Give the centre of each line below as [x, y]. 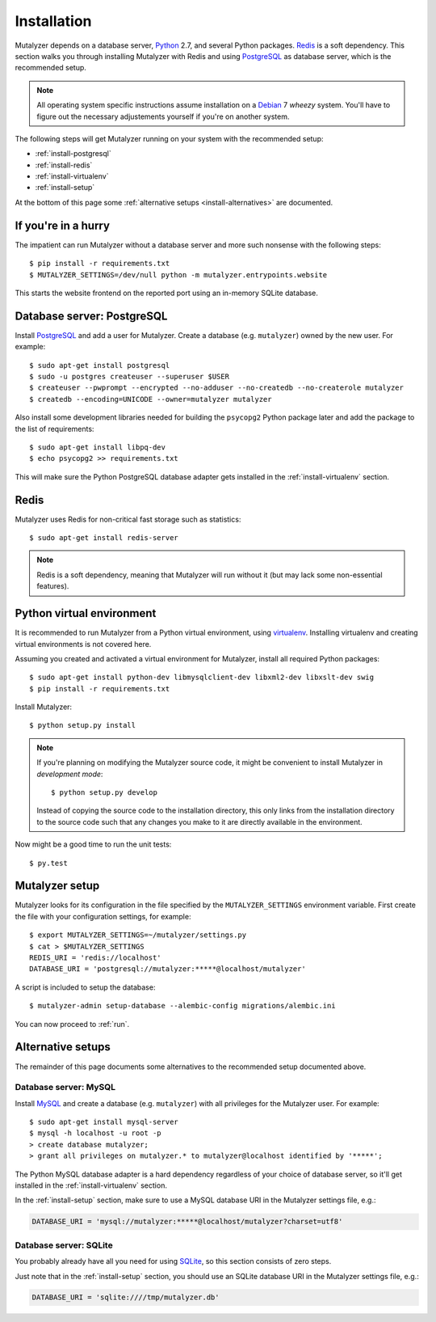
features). [53, 586]
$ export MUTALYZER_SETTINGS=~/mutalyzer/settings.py [138, 935]
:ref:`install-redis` [64, 165]
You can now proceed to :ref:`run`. [72, 1024]
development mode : [70, 774]
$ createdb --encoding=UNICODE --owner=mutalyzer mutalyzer [151, 399]
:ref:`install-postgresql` [73, 154]
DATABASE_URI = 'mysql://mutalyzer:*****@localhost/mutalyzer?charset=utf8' [187, 1222]
